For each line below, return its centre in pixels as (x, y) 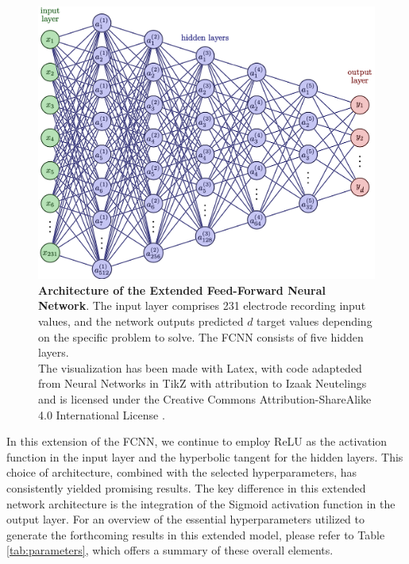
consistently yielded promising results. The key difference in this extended (186, 487)
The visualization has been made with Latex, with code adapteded (200, 367)
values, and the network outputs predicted (141, 321)
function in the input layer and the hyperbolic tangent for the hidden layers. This (205, 456)
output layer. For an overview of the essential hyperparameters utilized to (185, 519)
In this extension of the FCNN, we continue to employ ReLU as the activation (197, 441)
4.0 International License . (102, 414)
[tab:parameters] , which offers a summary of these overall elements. (170, 550)
